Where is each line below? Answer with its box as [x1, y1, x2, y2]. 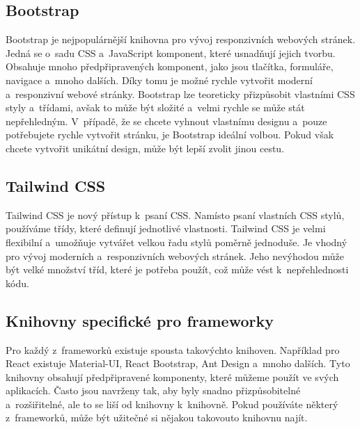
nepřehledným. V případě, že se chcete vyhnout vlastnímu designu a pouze [6, 113, 327, 128]
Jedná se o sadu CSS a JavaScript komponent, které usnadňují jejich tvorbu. [6, 45, 336, 60]
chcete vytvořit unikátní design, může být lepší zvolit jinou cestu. [6, 140, 285, 155]
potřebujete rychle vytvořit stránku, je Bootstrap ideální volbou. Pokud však [6, 127, 334, 142]
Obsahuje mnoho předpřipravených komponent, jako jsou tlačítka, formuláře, [6, 59, 334, 74]
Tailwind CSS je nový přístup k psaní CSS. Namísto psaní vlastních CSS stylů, [6, 207, 345, 222]
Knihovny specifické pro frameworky [6, 309, 274, 331]
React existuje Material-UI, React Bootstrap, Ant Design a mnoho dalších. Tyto [6, 356, 350, 371]
